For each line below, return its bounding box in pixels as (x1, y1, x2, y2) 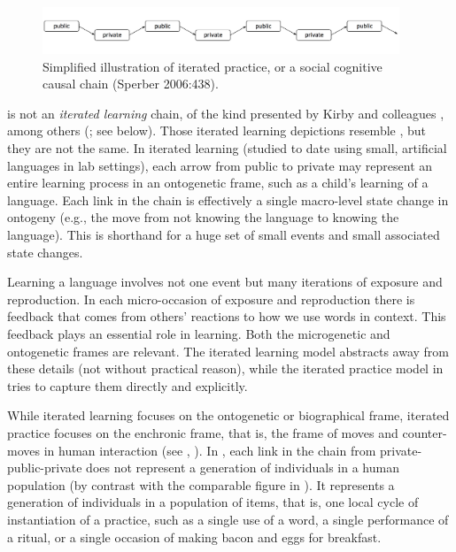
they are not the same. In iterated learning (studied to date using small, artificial (7, 139, 447, 157)
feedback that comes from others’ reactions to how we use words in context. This (7, 307, 446, 326)
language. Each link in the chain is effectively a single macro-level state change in (7, 190, 449, 209)
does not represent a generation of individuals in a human (86, 458, 399, 477)
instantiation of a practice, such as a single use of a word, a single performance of (7, 510, 449, 528)
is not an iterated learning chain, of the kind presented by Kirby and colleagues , (7, 103, 444, 122)
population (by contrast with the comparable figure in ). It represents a (7, 475, 395, 494)
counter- (402, 423, 447, 441)
